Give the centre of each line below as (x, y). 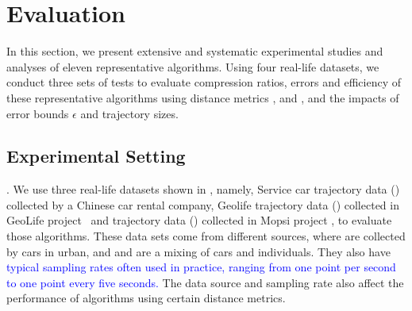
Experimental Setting (96, 156)
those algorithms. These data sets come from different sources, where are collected (206, 236)
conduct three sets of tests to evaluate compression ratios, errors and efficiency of (204, 82)
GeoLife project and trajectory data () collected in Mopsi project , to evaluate (199, 220)
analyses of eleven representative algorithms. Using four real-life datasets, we (193, 66)
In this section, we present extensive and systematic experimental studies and (195, 51)
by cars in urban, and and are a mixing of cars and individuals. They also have (198, 251)
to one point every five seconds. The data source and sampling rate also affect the (205, 282)
